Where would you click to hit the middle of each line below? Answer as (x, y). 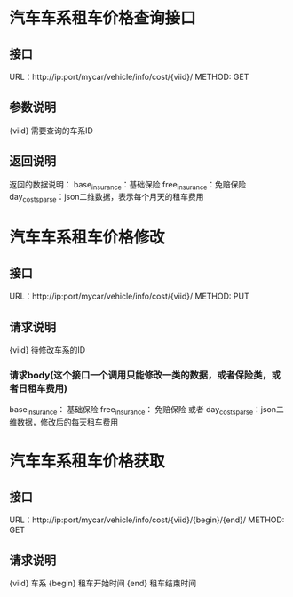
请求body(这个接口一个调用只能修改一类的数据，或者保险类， (141, 375)
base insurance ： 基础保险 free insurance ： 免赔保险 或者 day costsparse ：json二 (146, 411)
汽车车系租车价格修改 (87, 238)
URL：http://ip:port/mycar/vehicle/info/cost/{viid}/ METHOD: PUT (130, 296)
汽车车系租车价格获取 (87, 462)
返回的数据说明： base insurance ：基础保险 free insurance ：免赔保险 (128, 185)
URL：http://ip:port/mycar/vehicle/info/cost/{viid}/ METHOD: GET (129, 77)
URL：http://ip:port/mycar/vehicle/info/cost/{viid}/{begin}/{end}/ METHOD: (147, 520)
